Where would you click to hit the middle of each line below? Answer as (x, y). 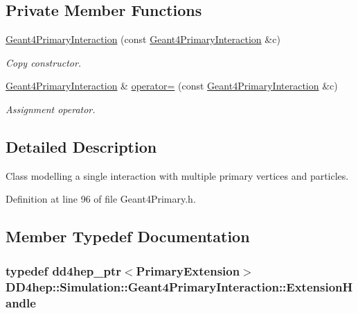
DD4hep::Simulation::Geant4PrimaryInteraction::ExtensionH (179, 286)
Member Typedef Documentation (128, 236)
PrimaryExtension (188, 270)
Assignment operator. (51, 109)
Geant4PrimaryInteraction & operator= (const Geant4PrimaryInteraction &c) (172, 86)
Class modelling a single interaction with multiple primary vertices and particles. (177, 175)
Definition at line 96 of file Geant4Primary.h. (101, 199)
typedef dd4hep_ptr (63, 270)
